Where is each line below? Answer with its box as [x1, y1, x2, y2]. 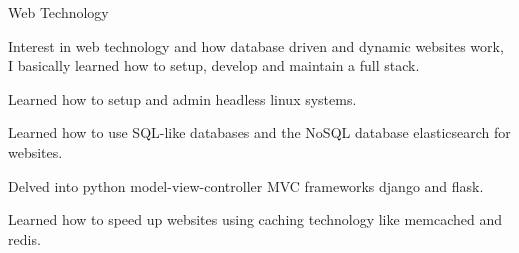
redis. [8, 228, 41, 249]
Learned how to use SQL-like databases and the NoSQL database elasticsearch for [8, 122, 511, 143]
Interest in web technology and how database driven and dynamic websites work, [8, 35, 504, 56]
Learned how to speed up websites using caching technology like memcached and [8, 209, 502, 230]
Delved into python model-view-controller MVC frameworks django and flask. [8, 175, 484, 196]
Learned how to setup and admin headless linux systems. [8, 88, 357, 109]
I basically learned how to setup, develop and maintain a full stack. [8, 55, 420, 76]
